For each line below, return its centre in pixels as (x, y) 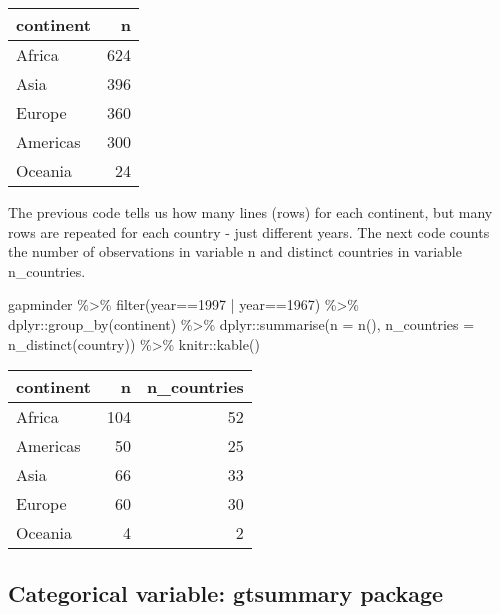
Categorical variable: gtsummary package (226, 592)
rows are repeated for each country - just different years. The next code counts (249, 231)
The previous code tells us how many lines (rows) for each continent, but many (250, 212)
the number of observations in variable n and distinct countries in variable (235, 251)
